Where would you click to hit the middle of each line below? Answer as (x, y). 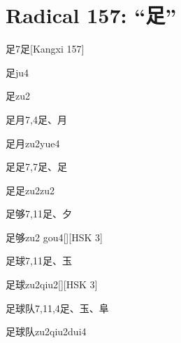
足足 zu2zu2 (30, 190)
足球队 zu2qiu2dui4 (46, 331)
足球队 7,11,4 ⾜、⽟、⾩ (57, 308)
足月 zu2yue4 (33, 143)
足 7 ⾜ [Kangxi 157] (45, 49)
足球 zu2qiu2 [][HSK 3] (52, 284)
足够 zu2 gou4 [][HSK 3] (54, 237)
